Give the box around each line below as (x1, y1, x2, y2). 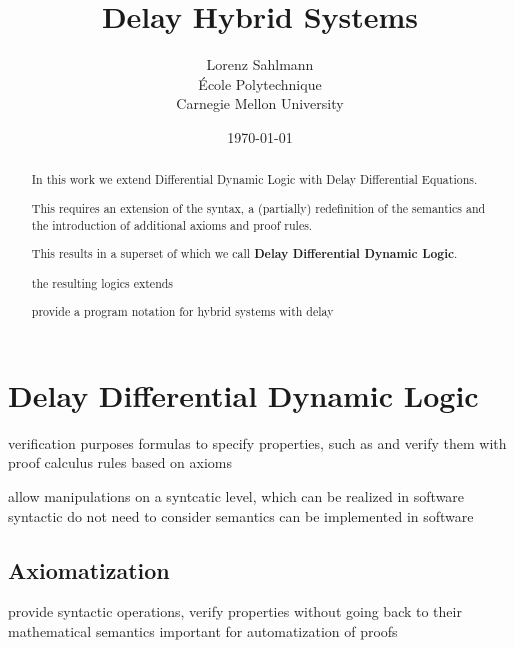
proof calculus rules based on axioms (8, 452, 232, 473)
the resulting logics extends (31, 274, 174, 291)
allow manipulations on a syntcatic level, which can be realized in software (8, 485, 465, 506)
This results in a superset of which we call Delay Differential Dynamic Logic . (31, 245, 458, 263)
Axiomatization (8, 554, 170, 585)
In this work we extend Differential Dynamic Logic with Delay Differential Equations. (31, 171, 478, 188)
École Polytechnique (198, 73, 322, 94)
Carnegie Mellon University (176, 93, 344, 114)
